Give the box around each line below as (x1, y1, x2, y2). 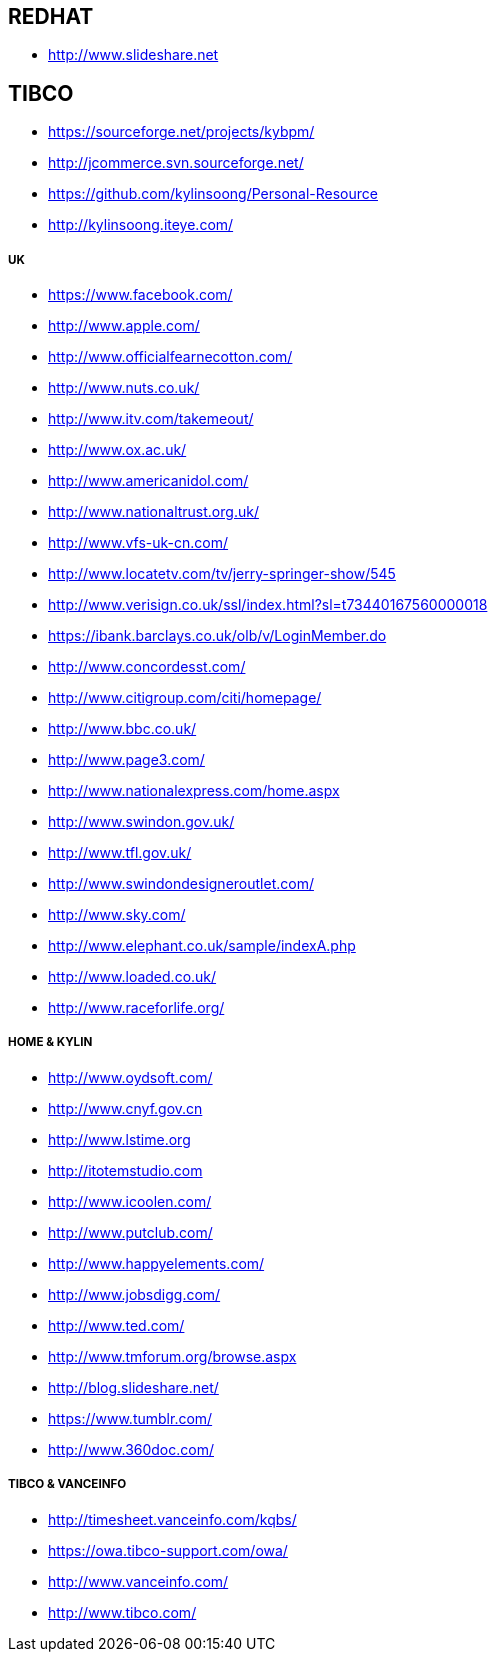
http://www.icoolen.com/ (48, 1192, 212, 1210)
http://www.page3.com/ (48, 751, 205, 769)
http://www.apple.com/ (48, 317, 200, 335)
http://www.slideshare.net (48, 46, 219, 64)
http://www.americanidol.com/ (48, 472, 249, 490)
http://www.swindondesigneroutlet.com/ (48, 875, 314, 893)
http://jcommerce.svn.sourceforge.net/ (48, 154, 304, 172)
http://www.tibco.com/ (48, 1603, 197, 1621)
